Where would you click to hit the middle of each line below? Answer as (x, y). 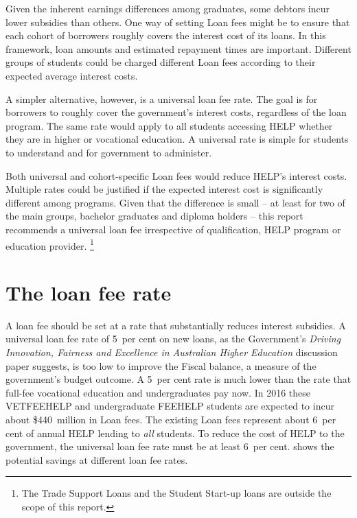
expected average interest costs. (72, 75)
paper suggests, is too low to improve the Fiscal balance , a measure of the (161, 365)
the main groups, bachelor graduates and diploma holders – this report (154, 216)
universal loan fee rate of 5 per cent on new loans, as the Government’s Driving (173, 339)
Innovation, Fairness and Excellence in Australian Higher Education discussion (172, 352)
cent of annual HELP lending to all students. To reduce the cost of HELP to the (175, 433)
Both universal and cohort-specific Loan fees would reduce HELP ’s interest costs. (176, 175)
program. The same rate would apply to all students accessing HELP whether (169, 125)
